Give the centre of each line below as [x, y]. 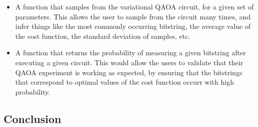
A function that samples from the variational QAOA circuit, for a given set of [134, 6]
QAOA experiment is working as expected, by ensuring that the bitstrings [129, 72]
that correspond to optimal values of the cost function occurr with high [124, 82]
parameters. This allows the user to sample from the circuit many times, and [133, 16]
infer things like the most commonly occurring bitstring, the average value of [133, 26]
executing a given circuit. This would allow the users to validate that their [129, 62]
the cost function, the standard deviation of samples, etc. [102, 36]
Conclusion [32, 118]
